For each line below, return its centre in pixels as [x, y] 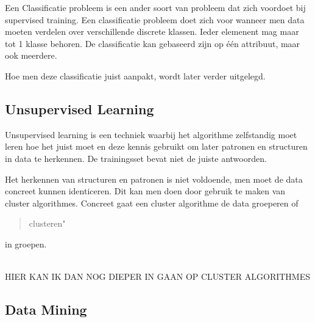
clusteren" [47, 223]
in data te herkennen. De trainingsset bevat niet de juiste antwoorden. [136, 158]
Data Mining [46, 309]
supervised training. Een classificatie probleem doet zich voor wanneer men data [155, 19]
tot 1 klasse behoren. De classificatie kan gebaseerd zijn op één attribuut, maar [153, 43]
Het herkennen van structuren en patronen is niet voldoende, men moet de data [154, 179]
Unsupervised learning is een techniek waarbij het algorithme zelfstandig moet [151, 134]
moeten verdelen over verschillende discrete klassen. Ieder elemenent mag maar [152, 31]
